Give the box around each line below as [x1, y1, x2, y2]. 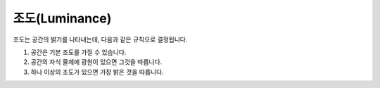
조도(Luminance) [13, 11, 112, 26]
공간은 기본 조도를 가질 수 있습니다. [30, 48, 127, 56]
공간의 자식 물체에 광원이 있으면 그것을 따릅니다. [30, 58, 163, 66]
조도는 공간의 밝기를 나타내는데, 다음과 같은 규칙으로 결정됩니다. [13, 35, 188, 44]
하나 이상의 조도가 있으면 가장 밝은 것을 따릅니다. [30, 68, 165, 76]
